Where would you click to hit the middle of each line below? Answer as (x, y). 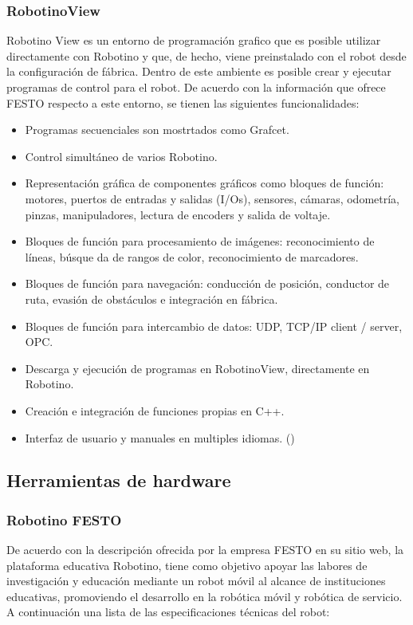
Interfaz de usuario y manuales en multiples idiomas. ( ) (160, 437)
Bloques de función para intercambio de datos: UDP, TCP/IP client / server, (214, 326)
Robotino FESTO (64, 519)
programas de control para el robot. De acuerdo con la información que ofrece (196, 87)
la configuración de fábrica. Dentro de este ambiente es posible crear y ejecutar (199, 71)
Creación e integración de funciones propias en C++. (155, 410)
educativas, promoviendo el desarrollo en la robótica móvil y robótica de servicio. (205, 596)
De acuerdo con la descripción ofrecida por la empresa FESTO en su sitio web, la (205, 550)
